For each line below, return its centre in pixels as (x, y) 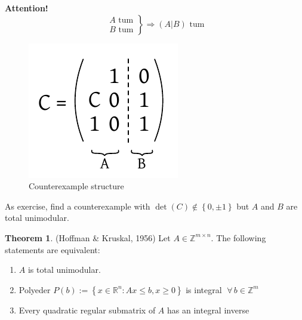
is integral (204, 289)
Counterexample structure (76, 186)
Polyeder (35, 289)
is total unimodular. (64, 270)
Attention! (27, 8)
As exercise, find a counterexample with (78, 206)
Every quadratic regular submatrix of (87, 310)
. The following (238, 237)
